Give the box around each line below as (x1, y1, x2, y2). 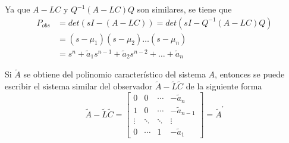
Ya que (5, 3, 30, 15)
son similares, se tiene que (137, 3, 232, 15)
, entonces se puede (215, 68, 285, 80)
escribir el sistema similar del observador (5, 80, 153, 92)
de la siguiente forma (186, 80, 262, 92)
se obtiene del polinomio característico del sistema (23, 68, 206, 80)
